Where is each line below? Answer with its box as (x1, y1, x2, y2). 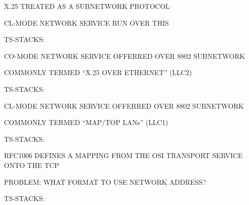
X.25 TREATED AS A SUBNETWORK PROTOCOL (4, 1, 170, 11)
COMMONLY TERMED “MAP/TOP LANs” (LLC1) (4, 117, 168, 127)
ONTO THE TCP (4, 160, 59, 170)
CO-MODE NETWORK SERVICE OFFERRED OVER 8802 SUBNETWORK (4, 50, 245, 61)
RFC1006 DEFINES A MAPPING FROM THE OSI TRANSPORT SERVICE (4, 150, 243, 161)
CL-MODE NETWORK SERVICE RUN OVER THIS (4, 17, 169, 28)
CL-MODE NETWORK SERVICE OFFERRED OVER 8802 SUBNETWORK (4, 100, 244, 111)
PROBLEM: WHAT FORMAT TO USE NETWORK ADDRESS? (4, 176, 206, 187)
